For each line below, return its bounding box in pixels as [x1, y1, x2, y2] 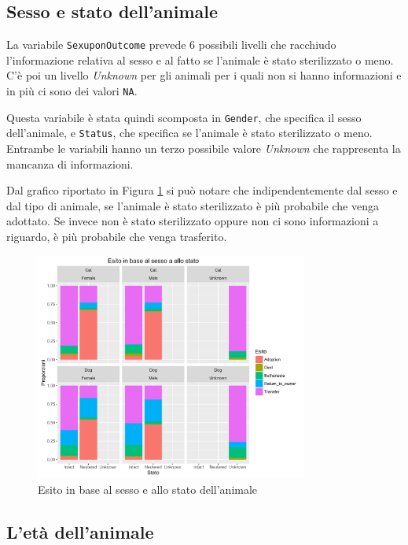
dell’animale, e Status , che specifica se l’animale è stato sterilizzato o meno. [6, 124, 373, 141]
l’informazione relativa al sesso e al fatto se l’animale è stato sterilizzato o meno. [6, 51, 394, 68]
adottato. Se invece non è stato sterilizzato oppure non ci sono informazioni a [6, 213, 379, 229]
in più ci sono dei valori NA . [6, 83, 138, 99]
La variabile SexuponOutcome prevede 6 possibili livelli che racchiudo [6, 36, 336, 53]
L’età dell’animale [6, 519, 154, 543]
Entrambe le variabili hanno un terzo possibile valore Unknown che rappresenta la [6, 140, 401, 157]
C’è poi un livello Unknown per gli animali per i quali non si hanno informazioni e [6, 67, 402, 83]
